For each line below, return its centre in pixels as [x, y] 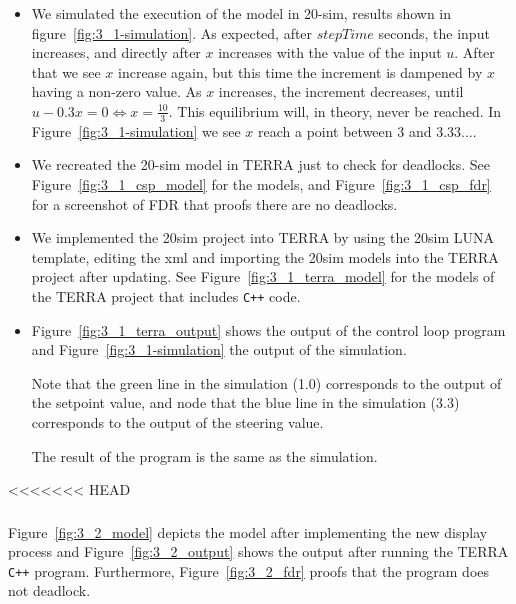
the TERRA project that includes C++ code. [166, 295]
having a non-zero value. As [116, 91]
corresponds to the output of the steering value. [177, 421]
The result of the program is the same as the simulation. [204, 455]
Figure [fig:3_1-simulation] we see [136, 130]
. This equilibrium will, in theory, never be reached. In [335, 110]
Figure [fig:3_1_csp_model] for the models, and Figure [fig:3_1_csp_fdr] [261, 183]
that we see [66, 71]
